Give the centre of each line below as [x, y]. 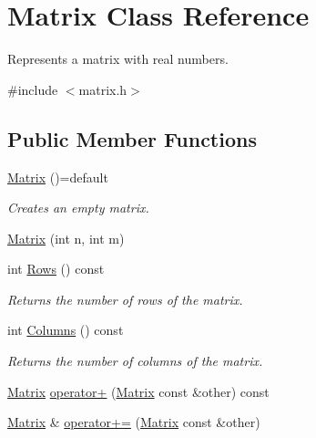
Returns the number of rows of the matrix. [125, 299]
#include [33, 89]
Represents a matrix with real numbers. [118, 59]
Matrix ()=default [58, 177]
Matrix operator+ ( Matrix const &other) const [138, 391]
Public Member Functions [132, 138]
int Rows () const [56, 269]
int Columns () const [66, 330]
